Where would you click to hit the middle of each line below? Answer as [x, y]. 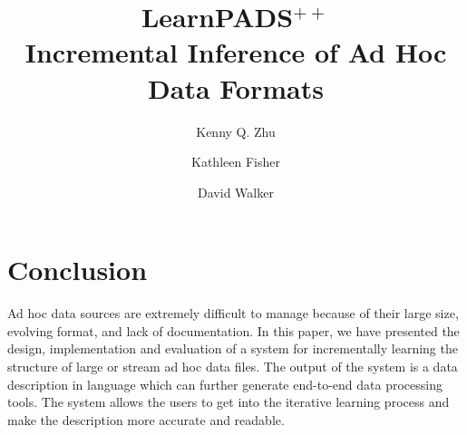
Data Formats [236, 87]
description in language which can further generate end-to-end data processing [225, 384]
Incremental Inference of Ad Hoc [236, 52]
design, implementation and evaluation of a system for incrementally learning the [233, 348]
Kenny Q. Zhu [236, 131]
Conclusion [78, 270]
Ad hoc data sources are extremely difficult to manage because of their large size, [233, 313]
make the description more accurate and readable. [146, 419]
